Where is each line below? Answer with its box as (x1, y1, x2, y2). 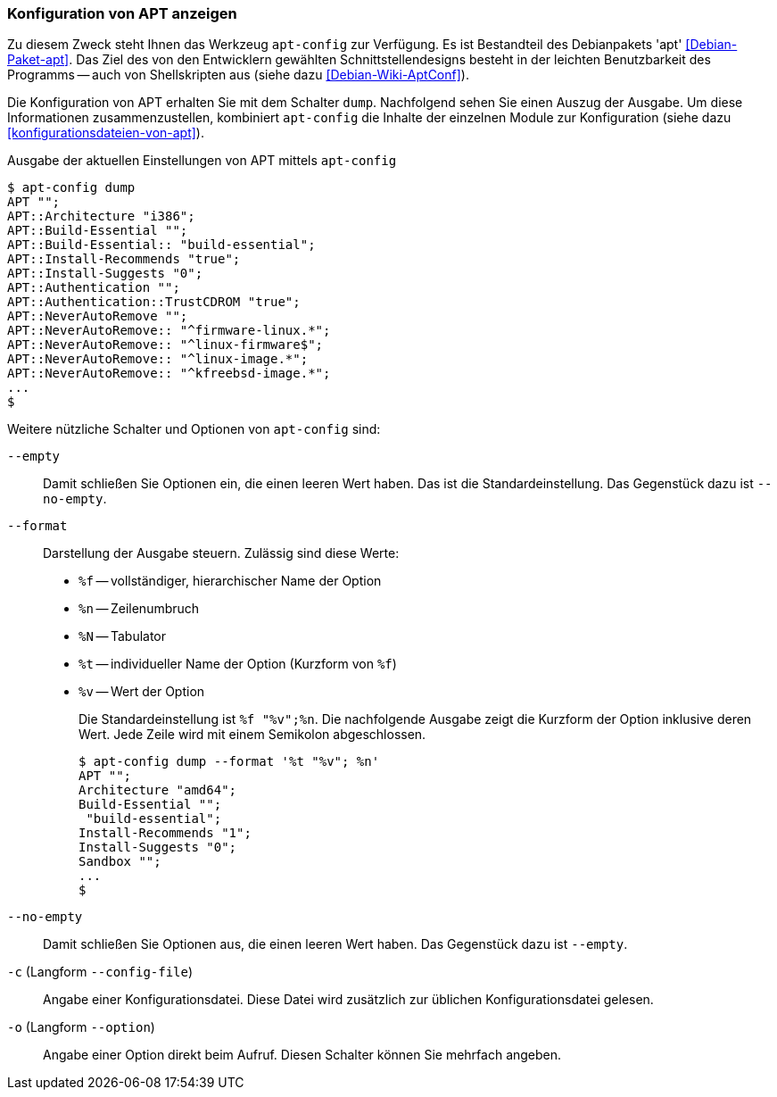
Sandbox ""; (79, 854, 161, 869)
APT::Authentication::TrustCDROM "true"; (7, 295, 301, 310)
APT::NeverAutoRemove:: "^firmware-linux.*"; (7, 323, 331, 338)
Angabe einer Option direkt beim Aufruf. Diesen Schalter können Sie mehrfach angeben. (43, 1047, 562, 1063)
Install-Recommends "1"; (79, 826, 252, 841)
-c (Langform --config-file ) (7, 964, 194, 980)
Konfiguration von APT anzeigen (7, 4, 237, 22)
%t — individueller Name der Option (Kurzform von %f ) (79, 656, 397, 672)
